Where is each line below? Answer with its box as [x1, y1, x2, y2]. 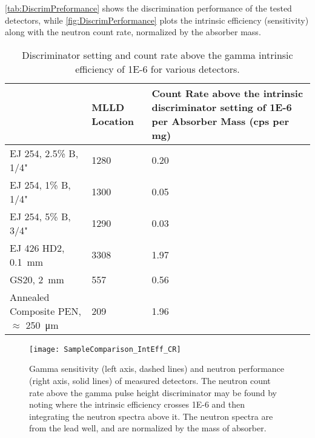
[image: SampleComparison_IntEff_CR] [29, 345, 181, 354]
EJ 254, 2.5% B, [10, 146, 79, 160]
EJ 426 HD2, [10, 240, 65, 255]
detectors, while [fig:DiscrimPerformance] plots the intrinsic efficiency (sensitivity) [5, 13, 309, 26]
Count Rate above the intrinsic [151, 86, 303, 100]
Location [91, 113, 134, 128]
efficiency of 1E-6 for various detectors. [75, 61, 240, 76]
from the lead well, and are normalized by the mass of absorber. [29, 422, 267, 434]
